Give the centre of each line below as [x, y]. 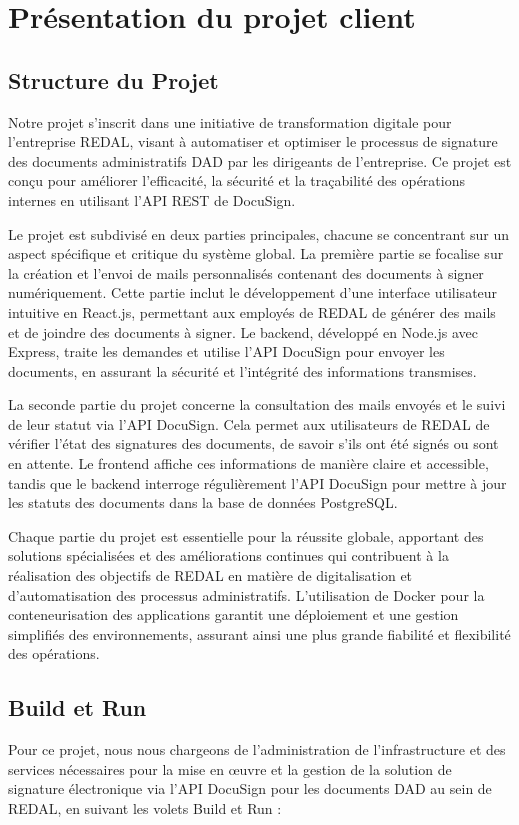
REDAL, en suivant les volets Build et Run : [145, 808]
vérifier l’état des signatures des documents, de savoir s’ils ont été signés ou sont [253, 443]
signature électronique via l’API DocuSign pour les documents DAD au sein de [250, 788]
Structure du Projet [113, 79]
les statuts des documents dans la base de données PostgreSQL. [203, 502]
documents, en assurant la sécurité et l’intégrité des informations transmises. [242, 370]
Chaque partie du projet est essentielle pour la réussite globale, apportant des [246, 535]
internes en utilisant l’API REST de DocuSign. [152, 199]
